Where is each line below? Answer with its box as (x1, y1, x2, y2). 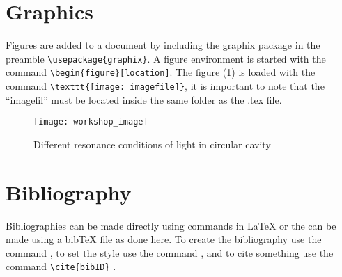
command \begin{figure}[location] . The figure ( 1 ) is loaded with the (6, 65, 316, 79)
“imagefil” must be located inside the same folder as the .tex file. (6, 92, 282, 106)
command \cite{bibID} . (6, 259, 116, 274)
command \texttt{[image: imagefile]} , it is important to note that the (6, 79, 325, 93)
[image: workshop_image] (33, 117, 148, 127)
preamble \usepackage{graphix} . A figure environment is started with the (6, 51, 326, 65)
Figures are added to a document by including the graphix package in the (6, 38, 320, 52)
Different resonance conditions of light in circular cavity (33, 136, 271, 151)
